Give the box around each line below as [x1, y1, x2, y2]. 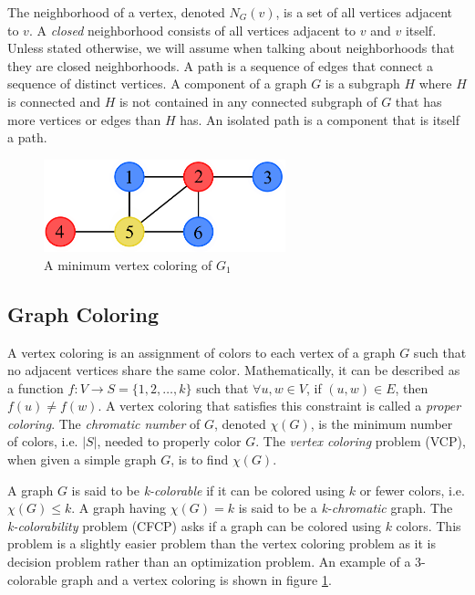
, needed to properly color [97, 432, 242, 451]
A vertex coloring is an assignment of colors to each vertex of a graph [7, 342, 396, 361]
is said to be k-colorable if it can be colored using [71, 480, 345, 499]
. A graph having [71, 498, 167, 517]
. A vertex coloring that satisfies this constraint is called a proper [98, 396, 461, 415]
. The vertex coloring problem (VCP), [255, 432, 466, 451]
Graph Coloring [7, 299, 160, 328]
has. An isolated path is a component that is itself [180, 110, 460, 129]
